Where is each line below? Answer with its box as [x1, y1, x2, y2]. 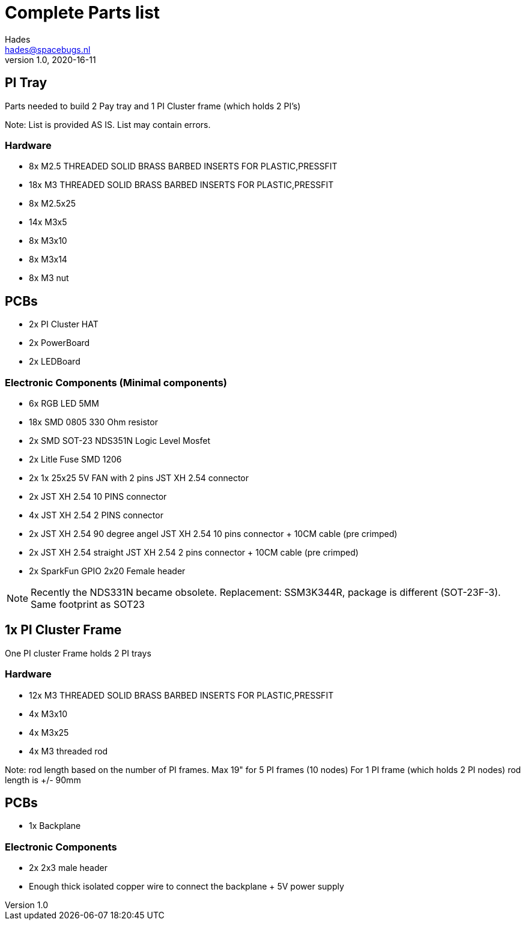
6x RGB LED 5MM [29, 398, 99, 408]
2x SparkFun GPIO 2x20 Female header [29, 565, 186, 576]
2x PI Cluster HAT [29, 319, 99, 330]
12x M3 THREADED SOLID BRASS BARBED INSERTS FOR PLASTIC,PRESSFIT [29, 690, 334, 700]
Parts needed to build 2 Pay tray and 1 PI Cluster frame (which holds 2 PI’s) [5, 100, 301, 111]
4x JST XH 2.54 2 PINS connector [29, 509, 163, 520]
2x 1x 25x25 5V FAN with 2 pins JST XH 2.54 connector [29, 472, 249, 483]
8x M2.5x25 [29, 198, 76, 209]
